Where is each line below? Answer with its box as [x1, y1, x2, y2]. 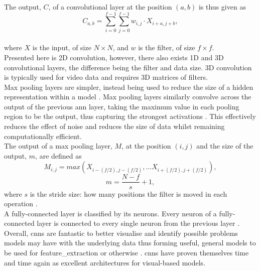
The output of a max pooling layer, [4, 141, 112, 151]
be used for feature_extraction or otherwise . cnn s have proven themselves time [4, 247, 249, 258]
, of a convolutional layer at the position [48, 2, 172, 12]
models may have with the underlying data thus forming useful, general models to [4, 237, 256, 248]
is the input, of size [32, 42, 91, 53]
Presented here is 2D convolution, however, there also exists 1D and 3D [4, 52, 224, 62]
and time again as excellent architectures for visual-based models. [4, 257, 206, 267]
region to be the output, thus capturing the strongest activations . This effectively [4, 111, 256, 121]
